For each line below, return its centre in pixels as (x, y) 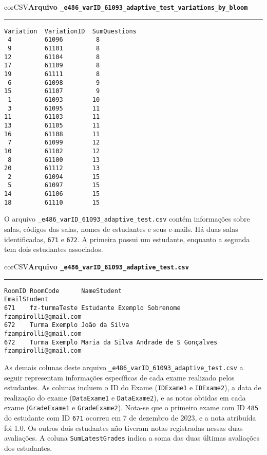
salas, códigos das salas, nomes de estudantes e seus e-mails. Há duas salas (121, 229)
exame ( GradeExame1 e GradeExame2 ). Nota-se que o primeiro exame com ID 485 (131, 407)
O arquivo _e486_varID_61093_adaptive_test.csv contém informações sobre (127, 219)
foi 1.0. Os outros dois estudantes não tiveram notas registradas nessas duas (123, 427)
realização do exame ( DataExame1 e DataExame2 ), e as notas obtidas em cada (125, 397)
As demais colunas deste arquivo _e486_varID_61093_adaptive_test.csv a (124, 367)
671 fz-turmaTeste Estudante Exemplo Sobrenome (92, 308)
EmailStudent (26, 299)
